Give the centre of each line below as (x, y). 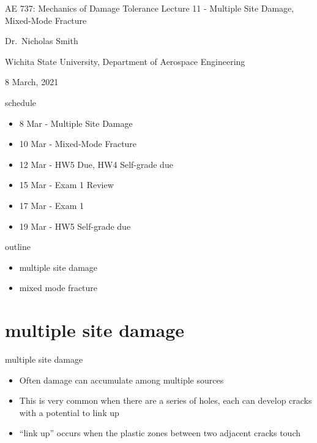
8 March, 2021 (32, 82)
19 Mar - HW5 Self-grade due (75, 226)
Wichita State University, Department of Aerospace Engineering (125, 61)
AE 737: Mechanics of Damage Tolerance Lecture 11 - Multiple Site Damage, (150, 8)
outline (18, 247)
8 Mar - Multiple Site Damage (76, 123)
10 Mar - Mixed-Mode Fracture (78, 144)
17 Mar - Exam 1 (52, 205)
